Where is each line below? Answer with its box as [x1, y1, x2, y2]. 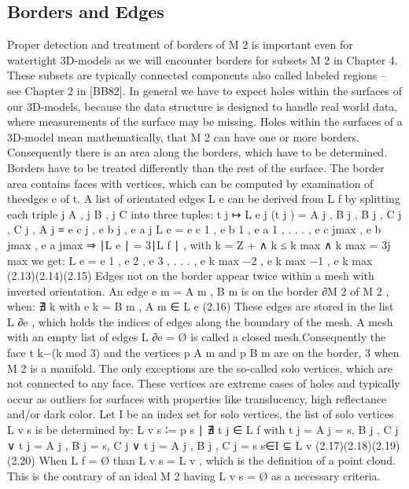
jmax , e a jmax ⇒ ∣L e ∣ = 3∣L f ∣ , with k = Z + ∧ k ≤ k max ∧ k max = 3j [7, 236, 391, 252]
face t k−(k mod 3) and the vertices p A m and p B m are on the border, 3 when [7, 344, 400, 361]
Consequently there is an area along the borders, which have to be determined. [7, 144, 388, 160]
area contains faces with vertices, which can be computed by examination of [7, 175, 374, 191]
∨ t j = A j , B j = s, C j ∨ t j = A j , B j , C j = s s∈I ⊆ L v [7, 436, 312, 453]
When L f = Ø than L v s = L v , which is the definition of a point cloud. [39, 452, 396, 469]
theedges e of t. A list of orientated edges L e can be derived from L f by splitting [7, 190, 400, 207]
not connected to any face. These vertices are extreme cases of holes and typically [7, 375, 400, 392]
